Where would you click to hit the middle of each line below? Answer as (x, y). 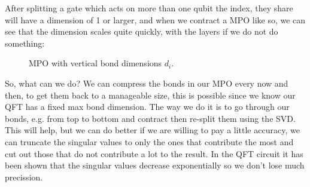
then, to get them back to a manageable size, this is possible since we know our (150, 95)
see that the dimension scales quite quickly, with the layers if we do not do (142, 31)
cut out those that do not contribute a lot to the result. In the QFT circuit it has (154, 153)
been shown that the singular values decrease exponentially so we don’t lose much (155, 165)
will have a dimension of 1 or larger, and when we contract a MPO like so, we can (155, 19)
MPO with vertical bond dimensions (95, 63)
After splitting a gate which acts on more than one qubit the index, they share (149, 8)
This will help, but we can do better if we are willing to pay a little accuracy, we (152, 130)
